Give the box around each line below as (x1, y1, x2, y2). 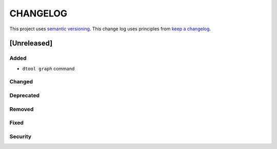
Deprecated (9, 92, 40, 99)
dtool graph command (22, 65, 75, 71)
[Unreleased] (9, 39, 53, 48)
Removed (9, 105, 34, 113)
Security (9, 133, 32, 140)
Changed (9, 78, 33, 85)
